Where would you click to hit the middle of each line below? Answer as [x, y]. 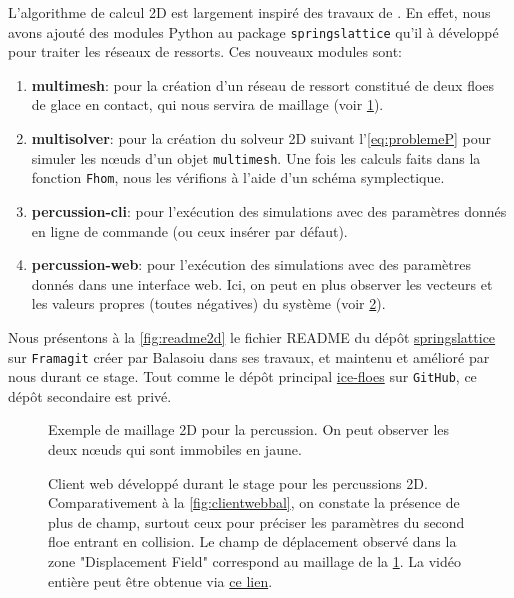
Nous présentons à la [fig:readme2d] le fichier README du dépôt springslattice [252, 336]
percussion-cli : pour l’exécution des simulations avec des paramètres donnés [269, 210]
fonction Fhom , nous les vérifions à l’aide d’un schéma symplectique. [238, 177]
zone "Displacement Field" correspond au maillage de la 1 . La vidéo [254, 560]
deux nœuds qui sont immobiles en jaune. [175, 449]
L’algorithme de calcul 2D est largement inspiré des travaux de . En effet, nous [249, 12]
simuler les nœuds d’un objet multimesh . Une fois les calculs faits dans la [256, 157]
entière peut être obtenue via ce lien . [160, 580]
